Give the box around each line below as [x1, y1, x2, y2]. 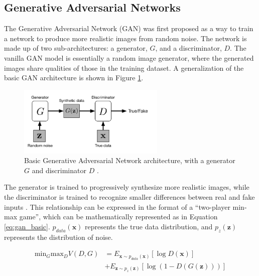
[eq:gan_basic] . [4, 221, 50, 231]
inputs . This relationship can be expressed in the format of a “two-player [4, 201, 230, 212]
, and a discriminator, [155, 43, 222, 53]
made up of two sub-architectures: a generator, [4, 43, 148, 53]
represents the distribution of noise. [4, 231, 113, 242]
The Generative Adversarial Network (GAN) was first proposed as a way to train [4, 23, 253, 34]
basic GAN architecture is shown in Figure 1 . [4, 72, 144, 83]
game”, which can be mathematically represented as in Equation [19, 211, 218, 222]
